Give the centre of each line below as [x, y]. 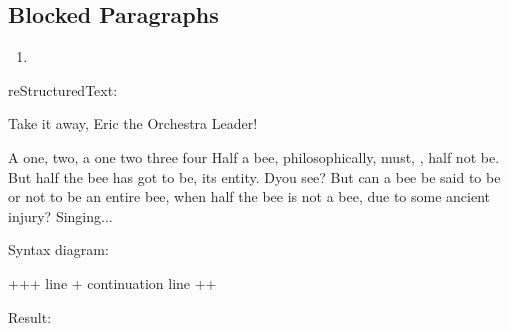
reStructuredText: [63, 89]
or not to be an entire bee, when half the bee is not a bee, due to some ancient [249, 196]
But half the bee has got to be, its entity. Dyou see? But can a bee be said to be [254, 176]
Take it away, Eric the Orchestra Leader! [133, 123]
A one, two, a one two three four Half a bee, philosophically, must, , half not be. [254, 156]
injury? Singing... [60, 215]
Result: [30, 316]
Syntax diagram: [58, 249]
